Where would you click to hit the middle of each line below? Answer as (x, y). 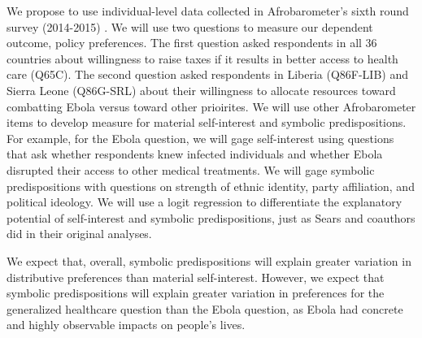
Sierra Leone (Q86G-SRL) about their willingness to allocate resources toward (201, 90)
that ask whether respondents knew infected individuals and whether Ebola (195, 154)
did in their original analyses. (79, 234)
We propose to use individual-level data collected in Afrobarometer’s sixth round (208, 11)
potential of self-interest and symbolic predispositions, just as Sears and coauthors (211, 217)
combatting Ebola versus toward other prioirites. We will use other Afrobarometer (211, 106)
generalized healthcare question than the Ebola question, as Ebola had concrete (205, 308)
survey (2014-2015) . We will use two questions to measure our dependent (190, 26)
